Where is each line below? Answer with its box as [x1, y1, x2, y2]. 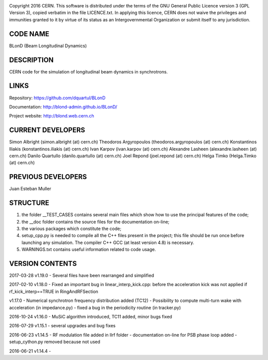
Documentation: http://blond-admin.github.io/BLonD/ [9, 104, 118, 110]
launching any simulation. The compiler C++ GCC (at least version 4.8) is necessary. [21, 240, 195, 245]
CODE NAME [9, 30, 50, 38]
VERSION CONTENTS [9, 259, 77, 268]
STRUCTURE [9, 199, 50, 207]
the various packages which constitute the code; [21, 226, 122, 232]
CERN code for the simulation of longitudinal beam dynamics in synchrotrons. [9, 68, 168, 74]
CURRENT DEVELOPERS [9, 126, 85, 134]
